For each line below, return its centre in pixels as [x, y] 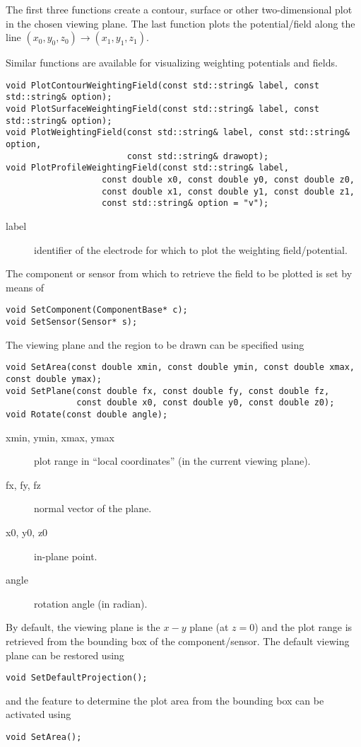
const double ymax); [54, 379]
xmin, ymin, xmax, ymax [60, 437]
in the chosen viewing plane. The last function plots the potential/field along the [180, 23]
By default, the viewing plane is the [83, 627]
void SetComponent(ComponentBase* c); [97, 310]
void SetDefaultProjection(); [77, 678]
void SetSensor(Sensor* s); [72, 322]
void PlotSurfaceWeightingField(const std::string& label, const [162, 109]
